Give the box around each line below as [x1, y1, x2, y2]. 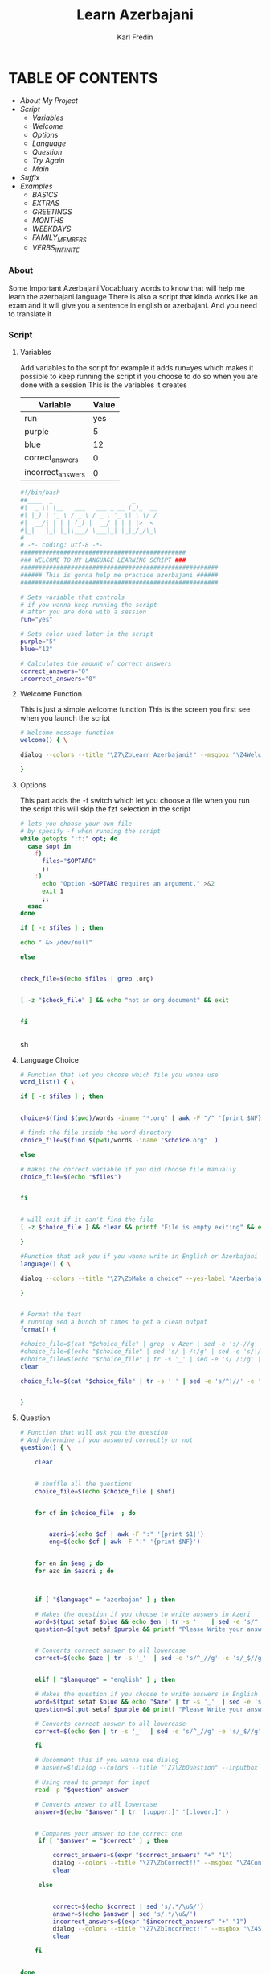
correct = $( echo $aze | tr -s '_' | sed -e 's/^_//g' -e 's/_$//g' [35, 1654, 265, 1662]
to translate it [8, 308, 52, 319]
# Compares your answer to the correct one [35, 1829, 182, 1837]
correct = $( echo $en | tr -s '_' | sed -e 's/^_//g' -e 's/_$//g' [35, 1727, 262, 1736]
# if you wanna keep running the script [19, 601, 157, 609]
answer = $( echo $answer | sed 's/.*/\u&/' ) [52, 1910, 197, 1918]
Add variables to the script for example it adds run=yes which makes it [19, 362, 254, 372]
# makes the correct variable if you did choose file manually [19, 1165, 237, 1173]
